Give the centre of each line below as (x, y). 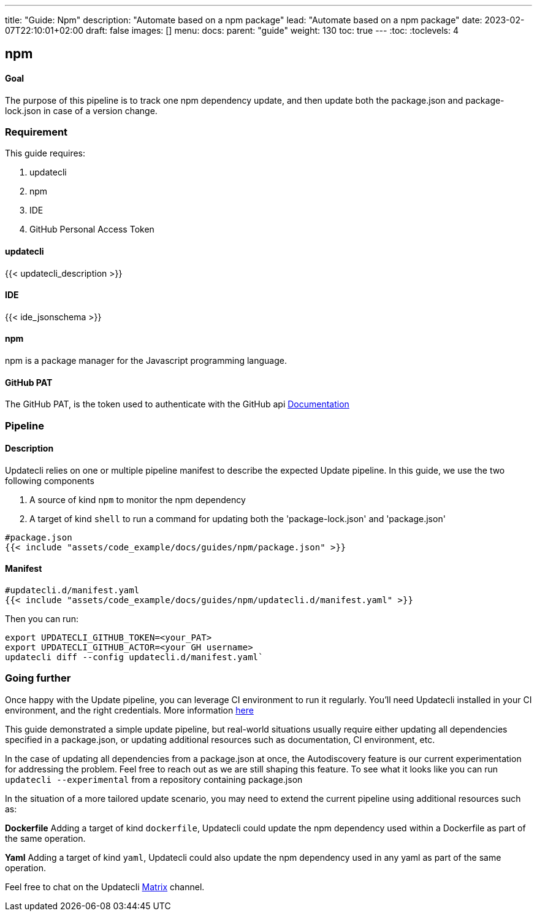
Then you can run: (42, 619)
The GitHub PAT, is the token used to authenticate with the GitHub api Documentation (177, 404)
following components (50, 480)
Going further (38, 678)
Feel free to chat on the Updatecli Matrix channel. (105, 887)
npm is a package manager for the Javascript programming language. (146, 361)
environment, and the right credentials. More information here (129, 710)
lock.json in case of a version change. (81, 110)
